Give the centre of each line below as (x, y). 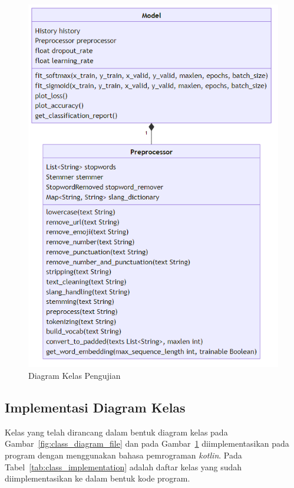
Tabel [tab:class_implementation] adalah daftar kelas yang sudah (123, 466)
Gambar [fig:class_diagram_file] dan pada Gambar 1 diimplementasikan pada (147, 443)
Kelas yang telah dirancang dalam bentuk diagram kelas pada (116, 432)
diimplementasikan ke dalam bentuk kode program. (98, 478)
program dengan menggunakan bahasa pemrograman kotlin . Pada (123, 455)
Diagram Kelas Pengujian (75, 376)
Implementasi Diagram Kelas (95, 407)
